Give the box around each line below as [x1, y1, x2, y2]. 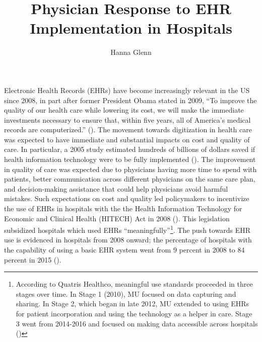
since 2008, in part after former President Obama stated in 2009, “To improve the [4, 95, 257, 105]
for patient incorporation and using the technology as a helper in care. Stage [16, 308, 252, 319]
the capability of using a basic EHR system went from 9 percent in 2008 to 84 [4, 244, 245, 255]
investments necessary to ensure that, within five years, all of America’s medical [4, 114, 251, 125]
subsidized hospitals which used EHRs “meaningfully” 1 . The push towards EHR [4, 223, 251, 235]
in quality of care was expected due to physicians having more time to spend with [4, 163, 257, 174]
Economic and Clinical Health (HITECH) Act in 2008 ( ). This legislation [4, 213, 230, 223]
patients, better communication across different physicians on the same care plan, [4, 174, 255, 184]
